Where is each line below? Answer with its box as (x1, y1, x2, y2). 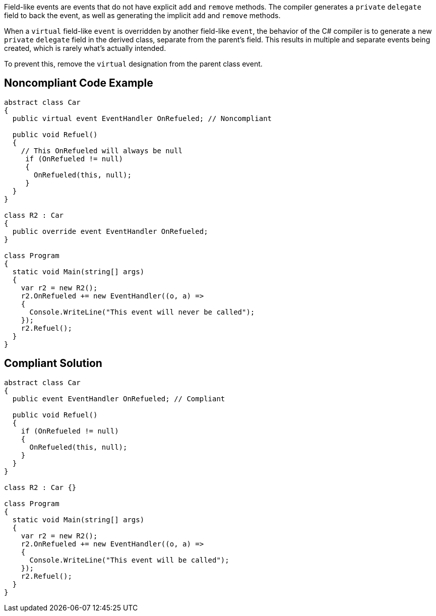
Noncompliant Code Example (4, 77, 153, 90)
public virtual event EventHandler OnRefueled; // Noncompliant (12, 114, 272, 122)
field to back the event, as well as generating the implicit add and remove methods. (4, 11, 281, 20)
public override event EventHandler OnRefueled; (12, 227, 208, 235)
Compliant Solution (4, 357, 102, 370)
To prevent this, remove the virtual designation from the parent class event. (4, 59, 263, 68)
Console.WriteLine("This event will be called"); (29, 556, 229, 564)
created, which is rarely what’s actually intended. (4, 44, 166, 52)
